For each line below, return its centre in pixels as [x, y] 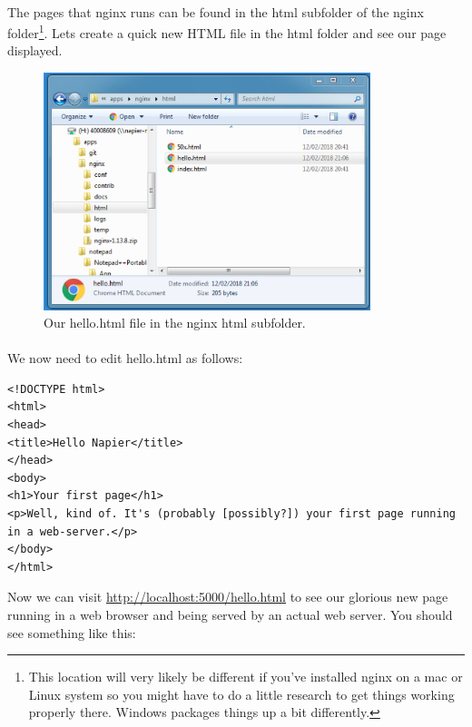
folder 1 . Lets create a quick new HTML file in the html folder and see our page [227, 31]
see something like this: [72, 632]
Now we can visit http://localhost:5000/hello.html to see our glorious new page [228, 597]
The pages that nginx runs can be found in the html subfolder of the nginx [216, 11]
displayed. [35, 50]
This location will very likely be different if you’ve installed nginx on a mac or [246, 677]
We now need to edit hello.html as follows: [125, 358]
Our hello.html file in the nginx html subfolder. [175, 323]
